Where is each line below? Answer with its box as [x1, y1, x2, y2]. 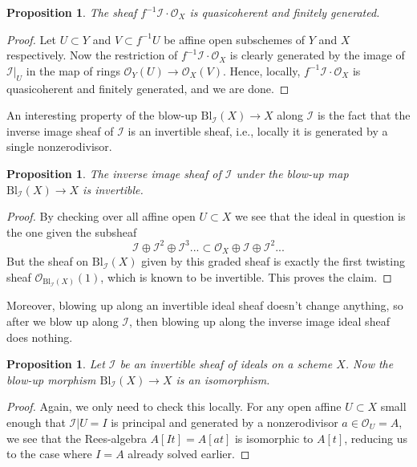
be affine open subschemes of [164, 30, 306, 47]
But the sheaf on [6, 253, 89, 270]
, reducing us [344, 429, 407, 446]
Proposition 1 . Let [6, 355, 105, 372]
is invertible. [83, 181, 144, 197]
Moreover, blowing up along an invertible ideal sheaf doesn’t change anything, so [6, 297, 403, 314]
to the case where [6, 445, 92, 462]
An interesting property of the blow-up [6, 107, 197, 124]
